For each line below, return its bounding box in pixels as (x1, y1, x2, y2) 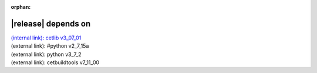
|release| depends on (11, 18, 91, 29)
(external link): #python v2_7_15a (11, 42, 89, 49)
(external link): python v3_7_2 (11, 51, 82, 58)
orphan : (11, 4, 31, 10)
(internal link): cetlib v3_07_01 (11, 34, 82, 41)
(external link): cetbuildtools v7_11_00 (11, 59, 100, 66)
